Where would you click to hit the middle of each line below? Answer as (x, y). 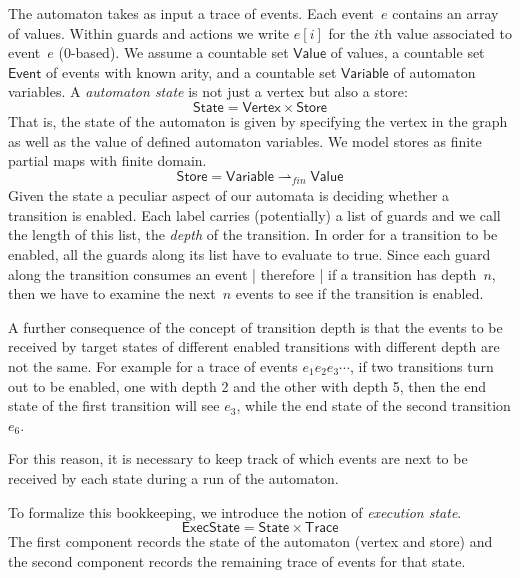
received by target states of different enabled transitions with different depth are (254, 346)
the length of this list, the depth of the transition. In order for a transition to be (253, 234)
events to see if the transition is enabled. (359, 293)
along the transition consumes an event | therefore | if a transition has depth (242, 273)
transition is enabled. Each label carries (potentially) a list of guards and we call (254, 214)
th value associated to (445, 32)
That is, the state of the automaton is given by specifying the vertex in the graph (258, 120)
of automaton (434, 71)
